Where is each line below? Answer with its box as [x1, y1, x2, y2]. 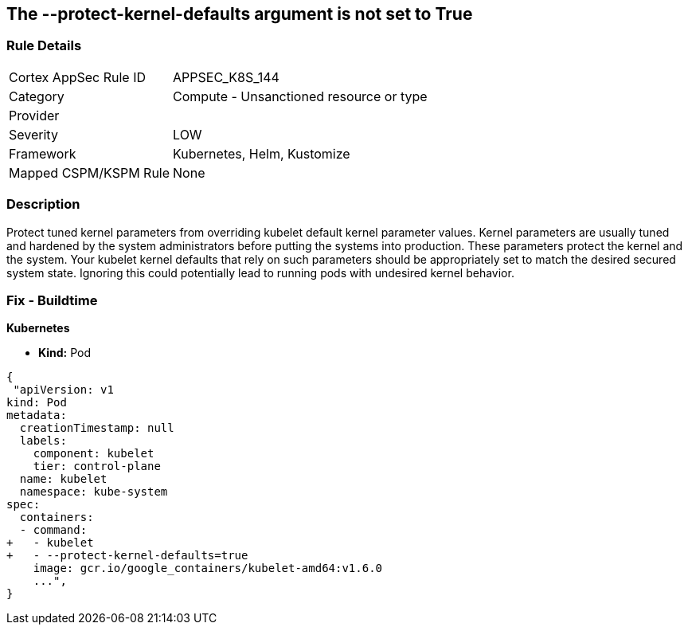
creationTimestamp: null [19, 421, 174, 435]
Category [9, 88, 64, 104]
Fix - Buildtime [6, 292, 98, 308]
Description [6, 196, 80, 213]
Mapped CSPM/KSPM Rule [9, 164, 170, 181]
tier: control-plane [33, 460, 161, 473]
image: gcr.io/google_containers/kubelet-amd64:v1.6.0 [33, 562, 383, 575]
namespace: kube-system [19, 485, 168, 499]
